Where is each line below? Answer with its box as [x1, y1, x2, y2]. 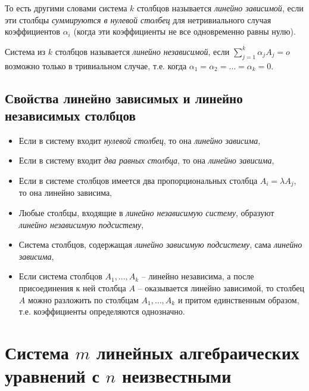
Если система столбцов [18, 270, 102, 282]
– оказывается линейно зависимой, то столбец [138, 281, 304, 294]
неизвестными [122, 364, 232, 388]
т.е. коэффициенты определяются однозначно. [18, 305, 185, 318]
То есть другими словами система [5, 2, 127, 14]
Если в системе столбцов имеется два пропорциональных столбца [18, 174, 258, 186]
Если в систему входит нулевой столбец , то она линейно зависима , [18, 134, 261, 146]
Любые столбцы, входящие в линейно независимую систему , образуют [18, 207, 274, 218]
